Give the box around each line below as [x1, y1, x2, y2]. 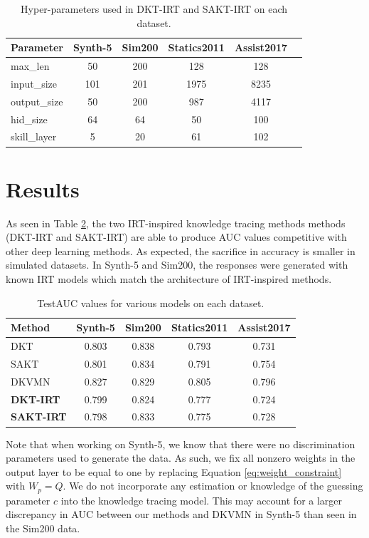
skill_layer [11, 129, 57, 144]
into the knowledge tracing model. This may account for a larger [60, 492, 343, 507]
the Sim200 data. [6, 520, 80, 535]
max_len [11, 58, 50, 73]
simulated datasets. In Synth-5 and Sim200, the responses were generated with [6, 257, 348, 272]
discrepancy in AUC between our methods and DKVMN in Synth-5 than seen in [6, 507, 357, 522]
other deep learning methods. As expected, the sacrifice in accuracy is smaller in [6, 243, 355, 258]
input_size [11, 76, 58, 90]
